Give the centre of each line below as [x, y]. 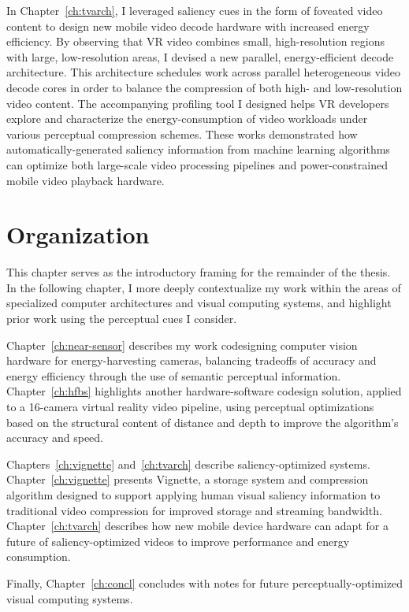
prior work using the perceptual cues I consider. [122, 319]
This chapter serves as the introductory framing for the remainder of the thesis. [199, 272]
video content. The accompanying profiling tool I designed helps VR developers [198, 103]
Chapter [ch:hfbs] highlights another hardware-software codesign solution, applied [204, 391]
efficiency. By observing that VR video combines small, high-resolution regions [195, 41]
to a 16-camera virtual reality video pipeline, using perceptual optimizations [190, 406]
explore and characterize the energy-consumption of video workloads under [187, 119]
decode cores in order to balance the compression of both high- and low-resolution [204, 87]
